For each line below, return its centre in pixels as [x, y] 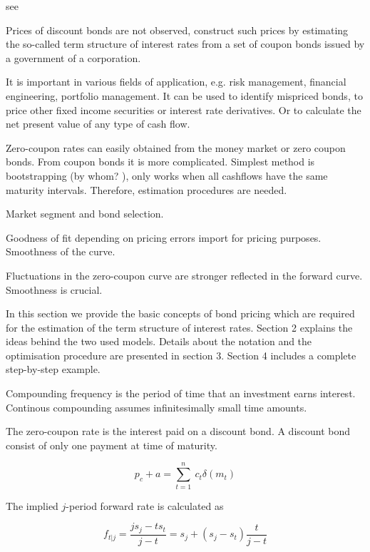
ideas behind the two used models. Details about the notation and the [159, 341]
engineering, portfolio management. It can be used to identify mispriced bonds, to [184, 95]
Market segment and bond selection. [85, 214]
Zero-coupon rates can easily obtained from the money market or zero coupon [176, 147]
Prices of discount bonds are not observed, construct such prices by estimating [177, 30]
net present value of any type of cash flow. [98, 124]
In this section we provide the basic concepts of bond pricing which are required [180, 313]
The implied [32, 505]
